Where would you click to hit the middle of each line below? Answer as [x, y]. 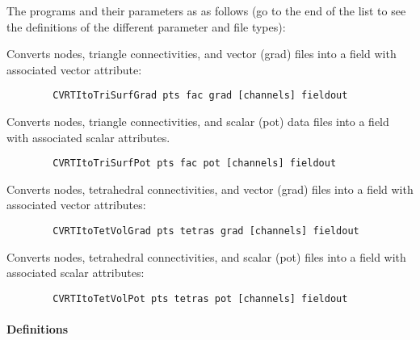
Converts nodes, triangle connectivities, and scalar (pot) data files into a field [198, 122]
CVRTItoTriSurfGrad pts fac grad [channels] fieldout [200, 96]
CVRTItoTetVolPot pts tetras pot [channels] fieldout [200, 298]
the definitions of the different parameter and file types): [146, 26]
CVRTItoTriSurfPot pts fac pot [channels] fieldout [195, 164]
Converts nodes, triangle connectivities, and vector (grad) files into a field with [202, 54]
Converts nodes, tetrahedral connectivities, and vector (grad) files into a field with [210, 189]
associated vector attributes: [76, 205]
